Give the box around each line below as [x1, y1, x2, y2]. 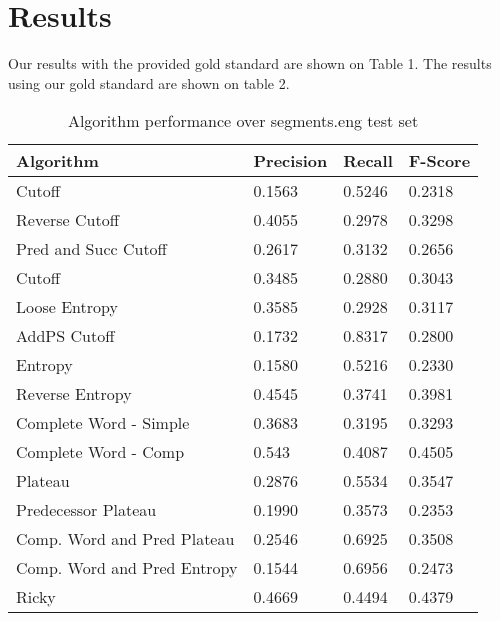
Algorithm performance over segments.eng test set [67, 109, 419, 133]
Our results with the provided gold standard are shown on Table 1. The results [8, 53, 492, 74]
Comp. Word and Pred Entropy [16, 556, 238, 580]
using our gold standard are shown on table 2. [8, 72, 290, 93]
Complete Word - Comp [16, 440, 185, 464]
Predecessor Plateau [16, 498, 157, 522]
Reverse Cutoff [16, 208, 119, 232]
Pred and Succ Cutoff [16, 237, 167, 261]
